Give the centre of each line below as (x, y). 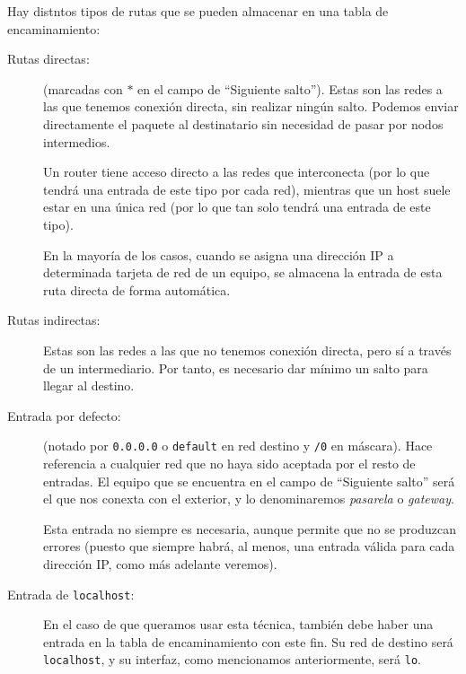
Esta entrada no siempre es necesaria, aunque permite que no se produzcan (250, 528)
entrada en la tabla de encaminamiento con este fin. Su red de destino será (248, 641)
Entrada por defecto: (64, 415)
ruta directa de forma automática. (137, 289)
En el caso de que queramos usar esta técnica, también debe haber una (238, 624)
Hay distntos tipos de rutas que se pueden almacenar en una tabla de (198, 11)
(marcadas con (83, 88)
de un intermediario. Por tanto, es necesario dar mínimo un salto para (236, 368)
